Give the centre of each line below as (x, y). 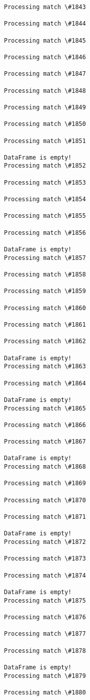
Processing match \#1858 (45, 274)
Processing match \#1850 (45, 124)
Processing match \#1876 (45, 617)
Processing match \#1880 (45, 692)
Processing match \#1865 (45, 408)
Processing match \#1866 (45, 425)
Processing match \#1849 (45, 107)
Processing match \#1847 (45, 74)
